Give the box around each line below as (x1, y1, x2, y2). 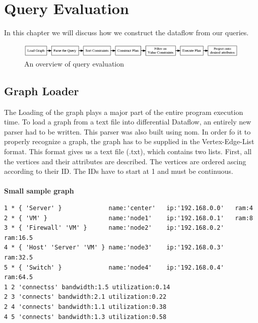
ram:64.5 (4, 274, 33, 281)
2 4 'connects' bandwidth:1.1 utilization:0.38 (4, 303, 167, 310)
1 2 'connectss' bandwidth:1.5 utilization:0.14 (4, 283, 170, 291)
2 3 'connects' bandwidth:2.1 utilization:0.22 (4, 293, 167, 301)
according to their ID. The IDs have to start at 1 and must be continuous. (4, 166, 233, 176)
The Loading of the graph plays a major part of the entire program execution (4, 106, 243, 117)
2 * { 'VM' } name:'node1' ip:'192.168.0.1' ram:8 (4, 214, 253, 222)
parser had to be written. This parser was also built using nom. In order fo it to (4, 126, 251, 137)
